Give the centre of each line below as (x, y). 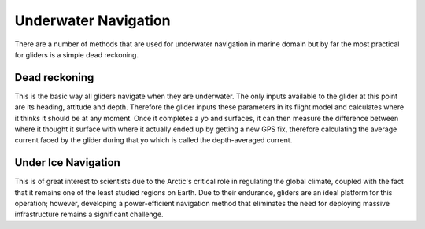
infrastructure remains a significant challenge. (89, 214)
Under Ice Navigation (68, 163)
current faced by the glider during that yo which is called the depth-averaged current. (153, 140)
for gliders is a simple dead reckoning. (77, 54)
